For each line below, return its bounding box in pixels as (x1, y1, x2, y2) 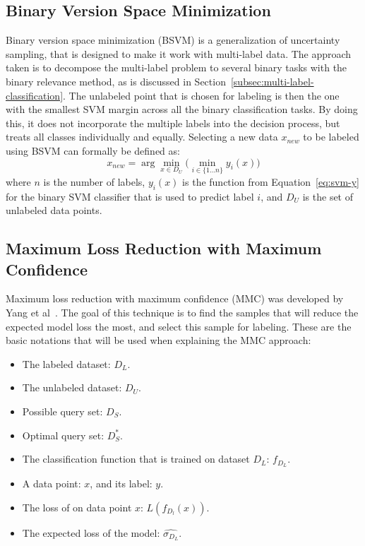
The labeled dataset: (22, 356, 111, 371)
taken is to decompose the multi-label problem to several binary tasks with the (6, 60, 347, 75)
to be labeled (303, 129, 359, 144)
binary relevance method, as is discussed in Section (6, 73, 226, 88)
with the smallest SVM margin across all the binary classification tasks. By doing (6, 102, 358, 117)
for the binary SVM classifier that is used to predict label (6, 189, 254, 203)
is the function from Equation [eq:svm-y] (182, 174, 359, 189)
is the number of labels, (43, 174, 145, 189)
